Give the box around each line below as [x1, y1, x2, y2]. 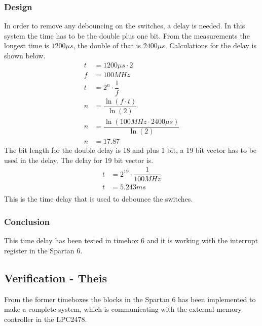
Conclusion [4, 215, 50, 227]
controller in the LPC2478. [4, 313, 87, 324]
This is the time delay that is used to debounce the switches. [4, 193, 193, 204]
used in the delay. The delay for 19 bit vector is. [4, 154, 154, 165]
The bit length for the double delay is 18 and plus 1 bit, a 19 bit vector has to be [4, 144, 257, 155]
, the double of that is [73, 40, 141, 51]
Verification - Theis [4, 270, 107, 285]
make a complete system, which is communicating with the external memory [4, 304, 242, 314]
